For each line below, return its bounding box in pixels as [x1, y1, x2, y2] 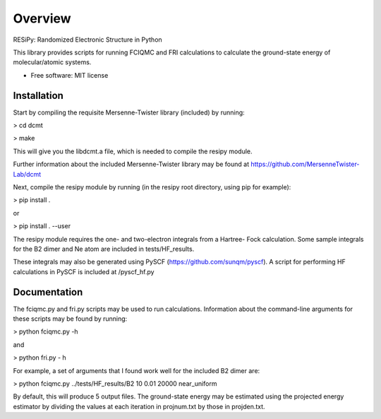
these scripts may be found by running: [13, 314, 128, 323]
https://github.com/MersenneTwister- [250, 160, 360, 169]
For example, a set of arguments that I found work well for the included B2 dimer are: [13, 366, 260, 374]
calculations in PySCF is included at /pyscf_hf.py [13, 267, 155, 276]
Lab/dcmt [13, 170, 42, 178]
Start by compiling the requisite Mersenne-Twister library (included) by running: [13, 108, 245, 117]
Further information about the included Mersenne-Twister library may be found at [13, 160, 250, 169]
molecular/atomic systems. [13, 58, 92, 66]
